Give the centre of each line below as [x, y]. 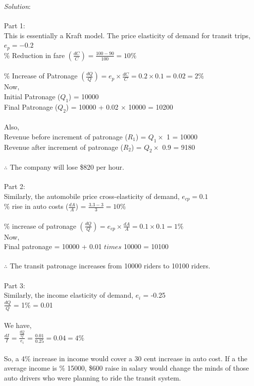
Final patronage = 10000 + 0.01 [53, 246]
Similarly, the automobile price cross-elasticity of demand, [92, 196]
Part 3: [15, 285]
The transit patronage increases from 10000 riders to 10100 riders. [110, 266]
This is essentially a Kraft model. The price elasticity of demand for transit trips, [127, 35]
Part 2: [15, 186]
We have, [18, 325]
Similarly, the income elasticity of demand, [69, 295]
